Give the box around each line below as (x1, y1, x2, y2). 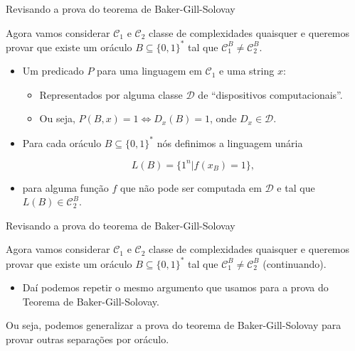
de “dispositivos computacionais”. (198, 87, 343, 102)
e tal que (277, 180, 315, 195)
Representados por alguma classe (39, 87, 183, 102)
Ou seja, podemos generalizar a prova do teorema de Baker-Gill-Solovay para (6, 318, 341, 333)
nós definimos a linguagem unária (157, 135, 303, 150)
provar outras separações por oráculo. (6, 331, 169, 346)
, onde (210, 111, 237, 126)
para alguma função (22, 180, 109, 195)
